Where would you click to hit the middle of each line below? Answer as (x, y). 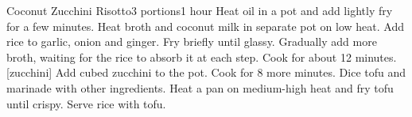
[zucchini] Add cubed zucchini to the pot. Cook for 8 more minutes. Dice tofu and (206, 72)
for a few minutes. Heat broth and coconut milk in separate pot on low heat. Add (205, 26)
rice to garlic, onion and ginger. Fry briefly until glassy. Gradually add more (192, 42)
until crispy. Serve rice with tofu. (86, 103)
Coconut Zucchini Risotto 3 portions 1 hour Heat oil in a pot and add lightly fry (200, 10)
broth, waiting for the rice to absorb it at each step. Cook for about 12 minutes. (202, 57)
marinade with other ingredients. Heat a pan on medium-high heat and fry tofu (200, 87)
